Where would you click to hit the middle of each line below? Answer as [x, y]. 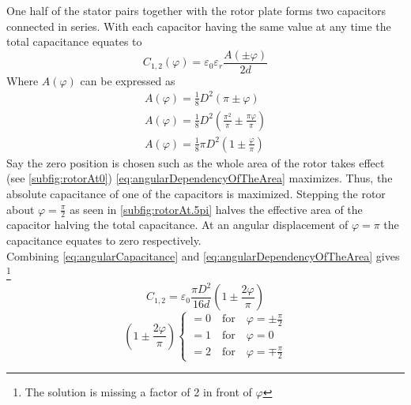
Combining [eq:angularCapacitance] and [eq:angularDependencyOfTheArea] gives [203, 255]
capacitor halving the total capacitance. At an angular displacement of [177, 225]
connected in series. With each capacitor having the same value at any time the [199, 26]
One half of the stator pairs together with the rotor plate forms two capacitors [196, 10]
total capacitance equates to [74, 41]
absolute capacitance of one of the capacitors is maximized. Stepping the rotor [196, 194]
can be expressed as [128, 80]
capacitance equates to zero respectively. [104, 240]
